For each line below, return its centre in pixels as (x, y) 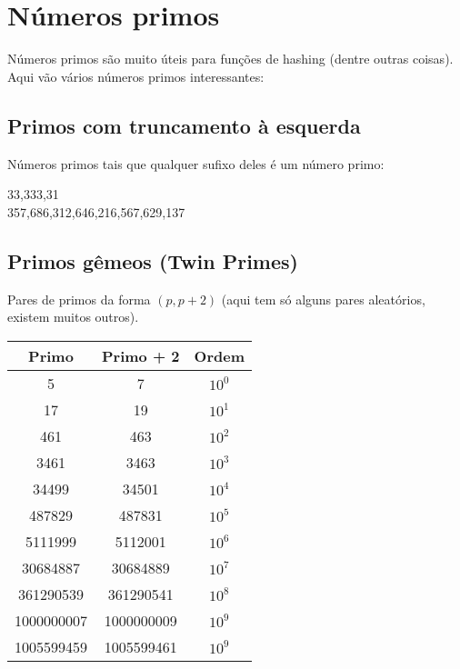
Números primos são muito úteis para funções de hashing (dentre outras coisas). (230, 59)
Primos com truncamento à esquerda (184, 125)
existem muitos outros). (73, 317)
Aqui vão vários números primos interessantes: (136, 76)
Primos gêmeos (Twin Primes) (153, 260)
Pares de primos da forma (79, 299)
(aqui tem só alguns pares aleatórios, (323, 299)
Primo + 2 (141, 355)
